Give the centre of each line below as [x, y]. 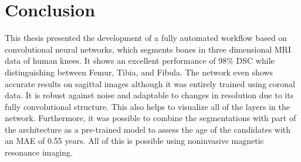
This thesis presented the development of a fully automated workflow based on [146, 38]
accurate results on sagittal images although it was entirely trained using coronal [150, 83]
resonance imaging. [39, 152]
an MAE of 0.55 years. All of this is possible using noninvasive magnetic [134, 141]
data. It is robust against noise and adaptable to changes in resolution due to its [149, 95]
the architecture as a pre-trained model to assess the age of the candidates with [148, 129]
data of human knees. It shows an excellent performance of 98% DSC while [140, 61]
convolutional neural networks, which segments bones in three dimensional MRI [148, 49]
